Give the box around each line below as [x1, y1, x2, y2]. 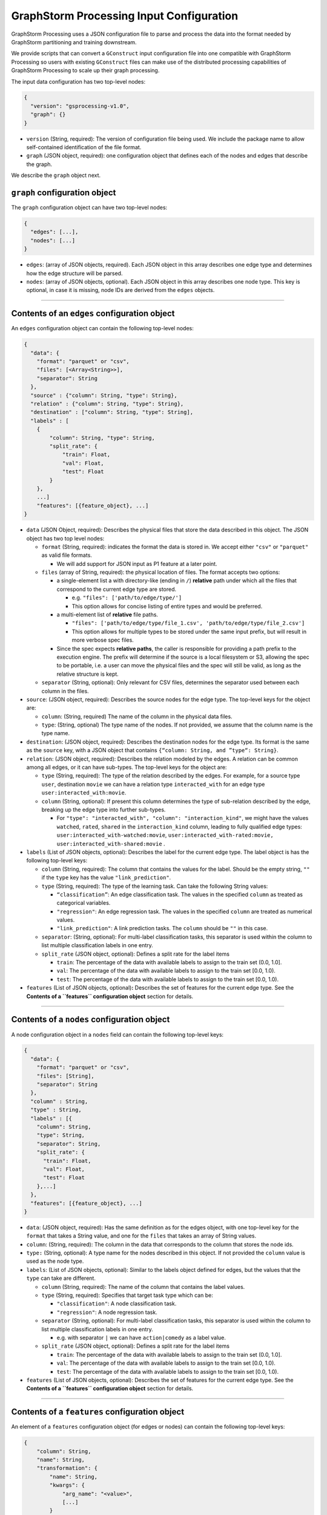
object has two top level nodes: [26, 534, 105, 542]
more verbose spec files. [71, 636, 134, 644]
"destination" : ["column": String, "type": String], [30, 409, 194, 416]
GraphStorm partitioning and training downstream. [11, 38, 137, 45]
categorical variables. [56, 899, 111, 907]
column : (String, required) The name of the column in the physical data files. [41, 713, 233, 720]
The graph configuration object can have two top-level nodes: [11, 204, 168, 211]
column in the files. [41, 687, 89, 694]
